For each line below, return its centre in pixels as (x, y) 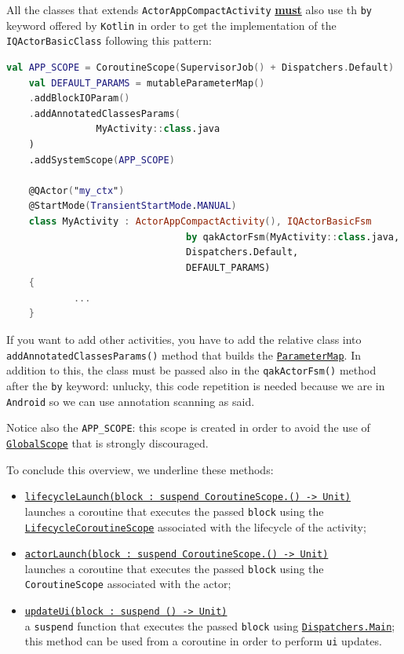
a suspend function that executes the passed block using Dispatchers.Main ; (210, 625)
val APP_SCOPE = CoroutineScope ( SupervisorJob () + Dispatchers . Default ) (200, 67)
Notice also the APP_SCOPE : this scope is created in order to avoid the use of (188, 427)
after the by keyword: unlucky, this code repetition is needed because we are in (196, 385)
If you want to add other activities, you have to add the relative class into (184, 340)
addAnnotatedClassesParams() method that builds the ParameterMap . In (184, 354)
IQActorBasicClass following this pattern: (109, 40)
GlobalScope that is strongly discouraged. (107, 442)
